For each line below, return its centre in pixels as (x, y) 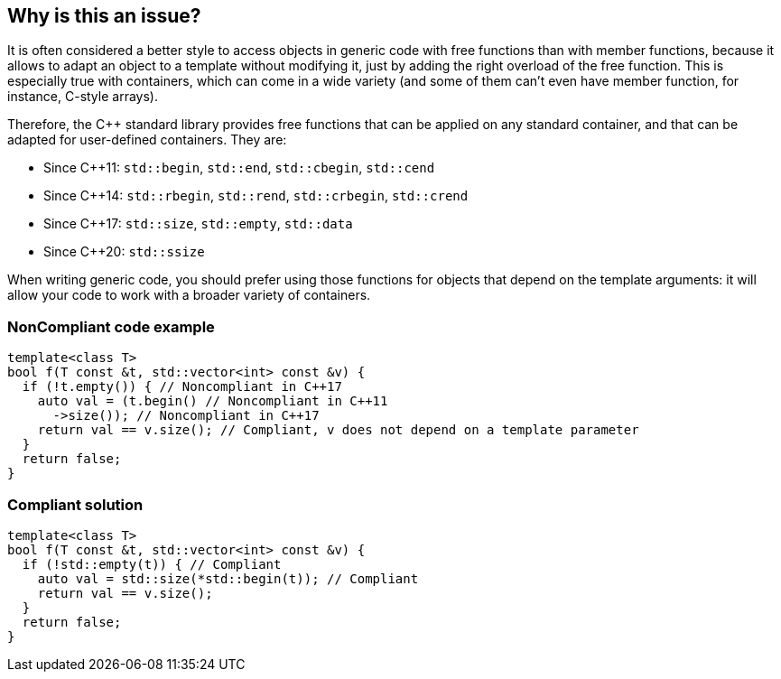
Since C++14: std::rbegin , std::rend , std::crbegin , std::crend (256, 196)
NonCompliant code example (111, 326)
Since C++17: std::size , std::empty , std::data (198, 224)
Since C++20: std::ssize (124, 252)
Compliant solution (75, 504)
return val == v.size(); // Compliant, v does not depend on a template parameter (338, 430)
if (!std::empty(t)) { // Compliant (152, 564)
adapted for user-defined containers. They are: (147, 140)
